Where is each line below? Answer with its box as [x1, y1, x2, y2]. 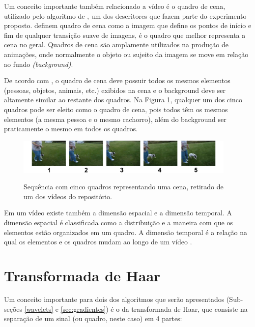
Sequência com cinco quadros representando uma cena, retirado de [24, 181, 224, 192]
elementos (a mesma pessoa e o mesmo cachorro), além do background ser [4, 114, 227, 124]
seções [4, 303, 23, 314]
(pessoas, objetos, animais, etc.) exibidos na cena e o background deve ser [4, 85, 226, 95]
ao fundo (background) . [4, 59, 73, 69]
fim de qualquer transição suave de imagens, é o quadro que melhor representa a [4, 30, 246, 40]
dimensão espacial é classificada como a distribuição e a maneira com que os [4, 217, 233, 228]
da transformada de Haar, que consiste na [121, 303, 248, 314]
